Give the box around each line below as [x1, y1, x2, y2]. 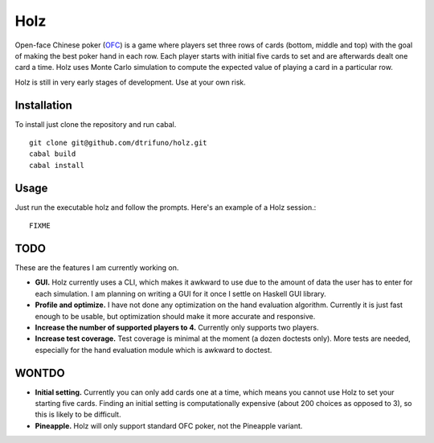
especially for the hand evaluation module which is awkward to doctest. [35, 345, 272, 355]
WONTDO [14, 366, 65, 379]
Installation [14, 98, 72, 112]
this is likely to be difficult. [35, 410, 121, 420]
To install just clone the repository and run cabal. [14, 119, 177, 129]
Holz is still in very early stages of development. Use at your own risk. [14, 77, 247, 87]
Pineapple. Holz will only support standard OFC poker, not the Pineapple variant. [35, 420, 303, 430]
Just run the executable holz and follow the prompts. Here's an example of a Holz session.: [14, 202, 317, 212]
